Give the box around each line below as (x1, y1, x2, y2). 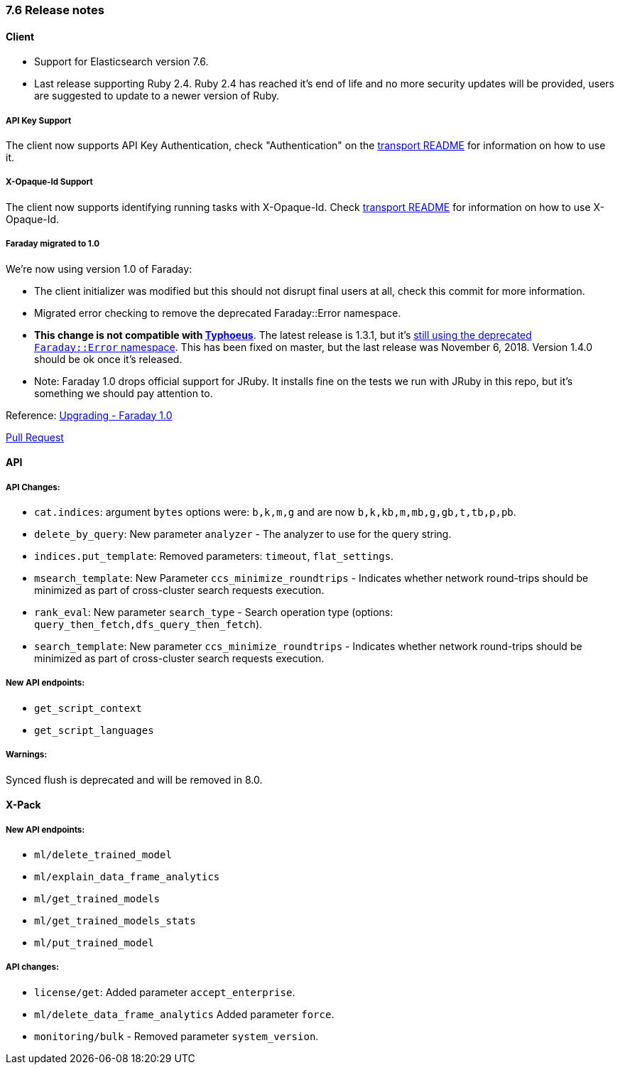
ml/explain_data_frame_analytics (34, 870, 220, 882)
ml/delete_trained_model (34, 848, 172, 860)
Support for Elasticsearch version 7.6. (34, 55, 209, 68)
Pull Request (6, 431, 64, 443)
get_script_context (34, 702, 142, 714)
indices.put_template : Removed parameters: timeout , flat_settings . (34, 549, 394, 562)
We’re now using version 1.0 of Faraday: (6, 262, 192, 275)
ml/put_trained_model (34, 936, 154, 949)
